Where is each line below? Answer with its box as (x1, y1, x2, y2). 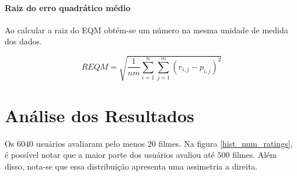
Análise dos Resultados (5, 103, 194, 127)
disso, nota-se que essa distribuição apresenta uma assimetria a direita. (5, 160, 258, 172)
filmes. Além (232, 149, 277, 161)
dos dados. (5, 35, 42, 47)
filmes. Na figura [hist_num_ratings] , (158, 137, 293, 149)
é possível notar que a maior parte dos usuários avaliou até (5, 149, 215, 161)
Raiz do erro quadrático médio (5, 1, 131, 13)
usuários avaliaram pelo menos (36, 137, 145, 149)
